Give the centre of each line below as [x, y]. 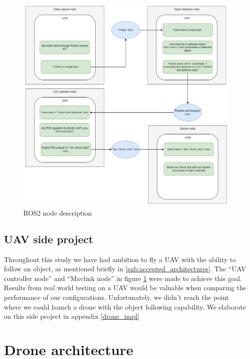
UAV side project [49, 239]
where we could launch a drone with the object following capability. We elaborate [125, 306]
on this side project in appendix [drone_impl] [72, 316]
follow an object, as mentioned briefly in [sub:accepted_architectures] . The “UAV [125, 269]
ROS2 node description [58, 212]
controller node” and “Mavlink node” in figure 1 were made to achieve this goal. [123, 278]
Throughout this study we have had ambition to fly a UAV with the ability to [120, 259]
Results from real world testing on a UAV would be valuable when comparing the [125, 288]
